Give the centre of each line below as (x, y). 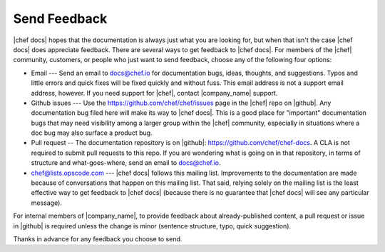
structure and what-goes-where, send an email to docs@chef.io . (126, 163)
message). (46, 203)
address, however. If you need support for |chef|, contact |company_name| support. (154, 93)
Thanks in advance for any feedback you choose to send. (98, 238)
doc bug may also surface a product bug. (92, 133)
